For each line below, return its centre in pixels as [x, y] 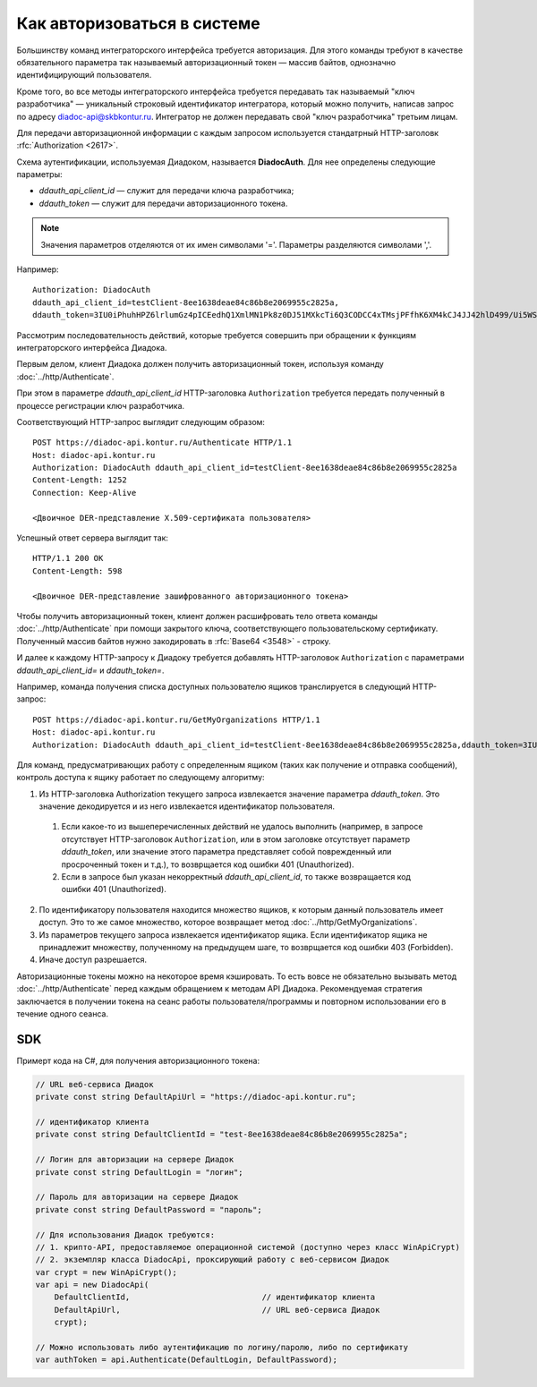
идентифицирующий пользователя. [84, 75]
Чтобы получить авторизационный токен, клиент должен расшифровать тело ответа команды [197, 616]
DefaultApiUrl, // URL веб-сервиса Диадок [217, 1310]
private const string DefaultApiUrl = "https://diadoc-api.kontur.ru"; [196, 1097]
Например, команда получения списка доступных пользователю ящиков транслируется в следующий [213, 686]
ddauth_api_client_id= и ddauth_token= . [90, 670]
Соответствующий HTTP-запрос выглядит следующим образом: [141, 421]
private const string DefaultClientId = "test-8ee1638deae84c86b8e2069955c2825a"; [222, 1135]
